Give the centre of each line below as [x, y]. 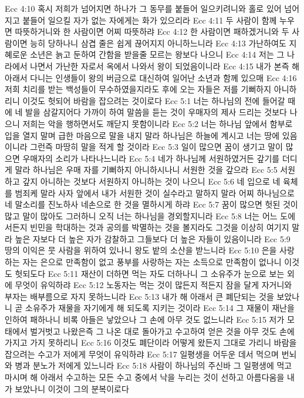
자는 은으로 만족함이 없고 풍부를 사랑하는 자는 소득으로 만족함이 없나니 [152, 262]
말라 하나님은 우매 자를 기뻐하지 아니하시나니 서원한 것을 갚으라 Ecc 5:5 [146, 170]
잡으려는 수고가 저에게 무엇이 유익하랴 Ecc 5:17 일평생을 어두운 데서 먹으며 [142, 354]
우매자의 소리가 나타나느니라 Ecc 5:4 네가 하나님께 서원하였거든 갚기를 [151, 158]
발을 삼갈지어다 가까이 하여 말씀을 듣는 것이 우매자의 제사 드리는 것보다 [156, 112]
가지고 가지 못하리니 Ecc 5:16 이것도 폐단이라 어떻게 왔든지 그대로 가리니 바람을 [151, 342]
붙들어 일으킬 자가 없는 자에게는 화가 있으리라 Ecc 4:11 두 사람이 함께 [150, 20]
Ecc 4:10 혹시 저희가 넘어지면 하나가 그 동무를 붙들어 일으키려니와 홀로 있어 [143, 8]
